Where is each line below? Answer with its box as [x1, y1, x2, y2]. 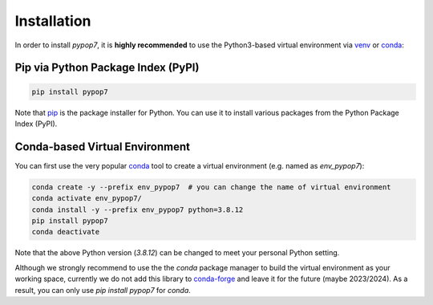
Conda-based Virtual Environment [14, 140, 190, 153]
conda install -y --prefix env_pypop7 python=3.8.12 [31, 205, 244, 214]
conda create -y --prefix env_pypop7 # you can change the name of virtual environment [31, 182, 392, 192]
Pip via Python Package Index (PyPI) [14, 61, 200, 75]
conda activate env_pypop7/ [31, 193, 142, 203]
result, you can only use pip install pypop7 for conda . [14, 285, 192, 295]
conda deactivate [31, 227, 100, 237]
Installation [14, 12, 91, 30]
